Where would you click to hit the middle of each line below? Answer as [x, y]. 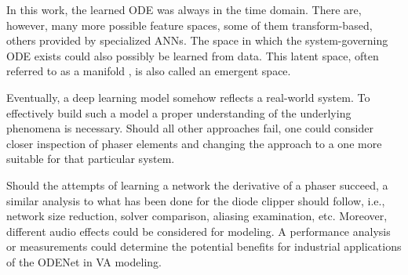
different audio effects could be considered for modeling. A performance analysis [199, 231]
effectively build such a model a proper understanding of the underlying [179, 112]
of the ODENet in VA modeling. [84, 261]
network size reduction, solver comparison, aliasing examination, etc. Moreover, [197, 216]
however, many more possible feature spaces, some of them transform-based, [189, 25]
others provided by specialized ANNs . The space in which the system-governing [197, 40]
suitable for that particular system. [91, 159]
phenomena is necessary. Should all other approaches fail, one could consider [190, 128]
